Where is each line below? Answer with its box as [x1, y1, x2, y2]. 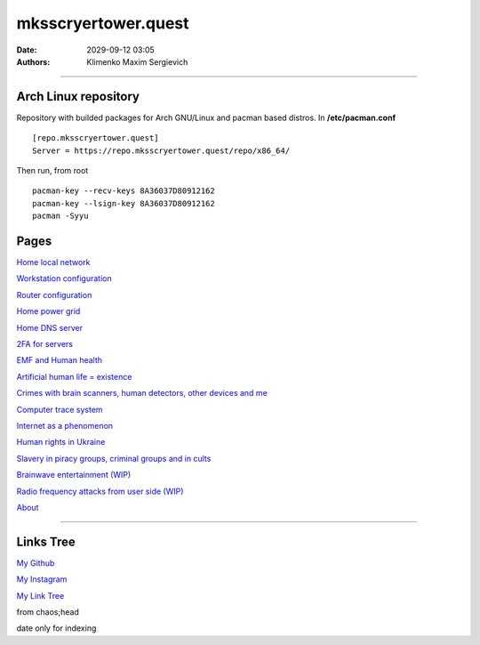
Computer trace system [16, 404, 103, 415]
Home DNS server [16, 322, 84, 333]
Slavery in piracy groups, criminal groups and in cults [16, 453, 212, 464]
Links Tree [16, 534, 76, 549]
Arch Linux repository [16, 89, 140, 104]
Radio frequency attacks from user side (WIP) [16, 486, 184, 496]
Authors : [16, 56, 51, 67]
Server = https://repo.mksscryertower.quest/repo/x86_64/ [32, 145, 291, 156]
